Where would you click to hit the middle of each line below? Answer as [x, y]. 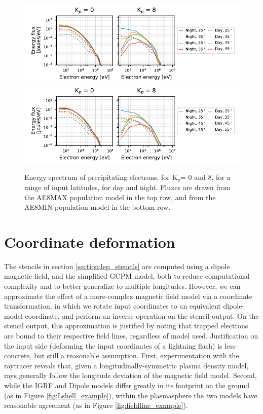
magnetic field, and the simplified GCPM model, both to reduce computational [127, 276]
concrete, [18, 355]
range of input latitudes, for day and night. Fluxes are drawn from [127, 187]
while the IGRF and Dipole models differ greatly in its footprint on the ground [127, 385]
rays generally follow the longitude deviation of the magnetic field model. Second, [130, 375]
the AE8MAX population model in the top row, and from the [120, 197]
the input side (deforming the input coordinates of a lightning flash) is [113, 345]
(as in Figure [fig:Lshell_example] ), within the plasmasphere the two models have [131, 395]
